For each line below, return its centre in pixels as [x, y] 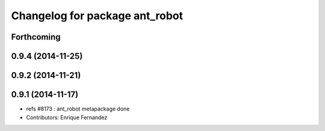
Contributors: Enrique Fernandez [67, 117]
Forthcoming [36, 37]
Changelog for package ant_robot [97, 16]
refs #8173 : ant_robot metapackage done [78, 109]
